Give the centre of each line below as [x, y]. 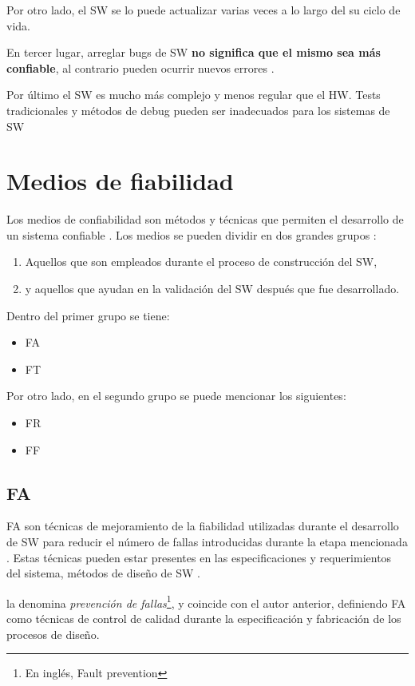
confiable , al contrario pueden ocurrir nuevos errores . [140, 67]
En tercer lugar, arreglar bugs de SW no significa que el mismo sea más [194, 52]
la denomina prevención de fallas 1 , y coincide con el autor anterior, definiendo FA [206, 601]
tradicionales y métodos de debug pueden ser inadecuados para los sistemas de [198, 110]
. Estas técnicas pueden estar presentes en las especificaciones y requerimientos [199, 557]
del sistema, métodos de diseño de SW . [103, 573]
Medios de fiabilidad [120, 181]
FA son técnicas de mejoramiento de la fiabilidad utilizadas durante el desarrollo [203, 526]
